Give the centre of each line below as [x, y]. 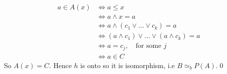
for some [148, 46]
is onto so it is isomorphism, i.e [128, 65]
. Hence [60, 65]
